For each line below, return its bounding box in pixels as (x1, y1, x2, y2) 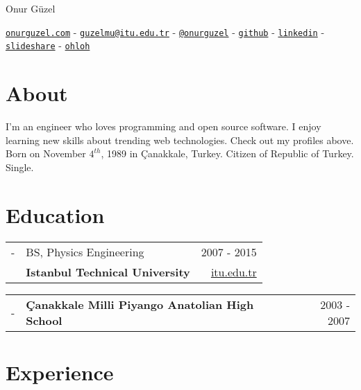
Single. (6, 159, 34, 174)
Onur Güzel (6, 1, 56, 15)
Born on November (6, 146, 86, 161)
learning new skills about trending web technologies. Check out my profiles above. (6, 132, 354, 147)
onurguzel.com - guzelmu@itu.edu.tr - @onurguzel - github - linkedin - (6, 24, 325, 39)
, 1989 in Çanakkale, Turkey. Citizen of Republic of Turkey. (101, 146, 354, 161)
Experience (6, 357, 114, 386)
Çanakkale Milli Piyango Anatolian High (26, 296, 254, 312)
